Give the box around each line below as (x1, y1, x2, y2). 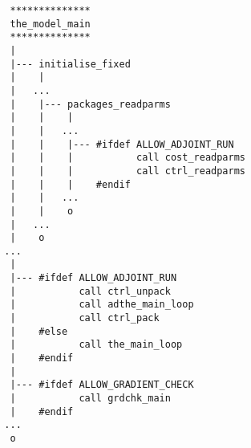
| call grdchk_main (10, 393, 171, 405)
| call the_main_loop (10, 339, 183, 351)
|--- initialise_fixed (10, 58, 131, 70)
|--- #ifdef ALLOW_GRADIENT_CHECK (10, 379, 194, 391)
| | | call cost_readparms (10, 152, 245, 164)
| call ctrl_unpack (10, 285, 171, 297)
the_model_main (10, 18, 91, 30)
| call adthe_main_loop (10, 299, 194, 311)
